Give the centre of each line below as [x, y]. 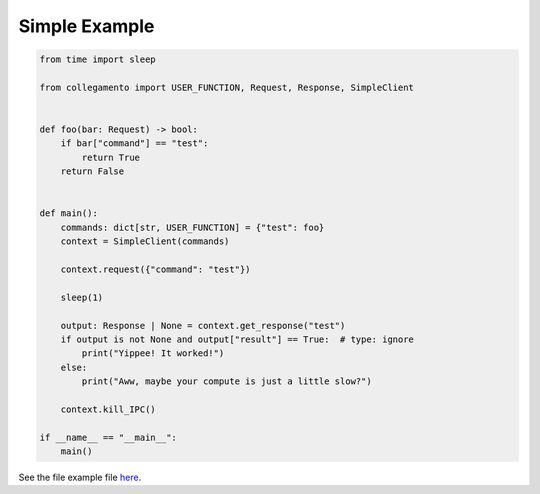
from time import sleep [98, 59]
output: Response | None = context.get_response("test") [203, 325]
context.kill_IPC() [108, 409]
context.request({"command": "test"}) [155, 269]
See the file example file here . [80, 477]
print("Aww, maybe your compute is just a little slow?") [226, 381]
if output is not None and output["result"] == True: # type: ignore [237, 339]
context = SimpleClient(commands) [145, 241]
